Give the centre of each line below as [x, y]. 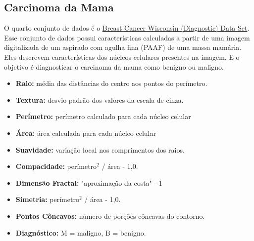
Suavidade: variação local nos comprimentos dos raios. [100, 149]
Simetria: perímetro [47, 199]
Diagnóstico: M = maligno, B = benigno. [81, 232]
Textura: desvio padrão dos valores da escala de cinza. [100, 100]
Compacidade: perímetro [56, 166]
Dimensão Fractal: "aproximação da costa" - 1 [89, 182]
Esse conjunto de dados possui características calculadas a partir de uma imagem [127, 37]
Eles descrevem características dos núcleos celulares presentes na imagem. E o [122, 57]
